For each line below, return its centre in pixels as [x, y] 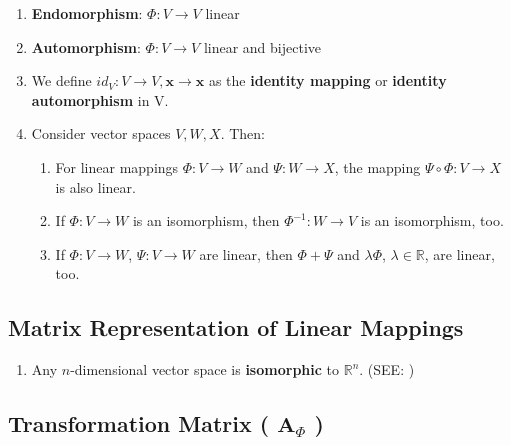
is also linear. [95, 186]
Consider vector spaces [101, 133]
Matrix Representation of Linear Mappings [236, 327]
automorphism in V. [100, 99]
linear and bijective [262, 46]
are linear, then [246, 253]
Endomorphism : [87, 13]
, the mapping [377, 166]
